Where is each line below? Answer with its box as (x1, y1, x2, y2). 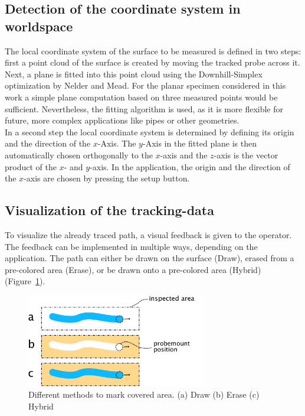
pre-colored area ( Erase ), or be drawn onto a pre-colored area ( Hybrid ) (5, 263, 261, 275)
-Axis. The (97, 137, 136, 149)
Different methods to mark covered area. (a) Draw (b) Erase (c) (28, 388, 260, 401)
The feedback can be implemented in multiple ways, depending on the (5, 240, 258, 252)
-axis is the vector (214, 148, 278, 161)
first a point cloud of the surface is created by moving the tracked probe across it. (5, 56, 300, 69)
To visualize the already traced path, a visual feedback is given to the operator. (5, 228, 292, 240)
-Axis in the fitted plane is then (142, 137, 257, 149)
